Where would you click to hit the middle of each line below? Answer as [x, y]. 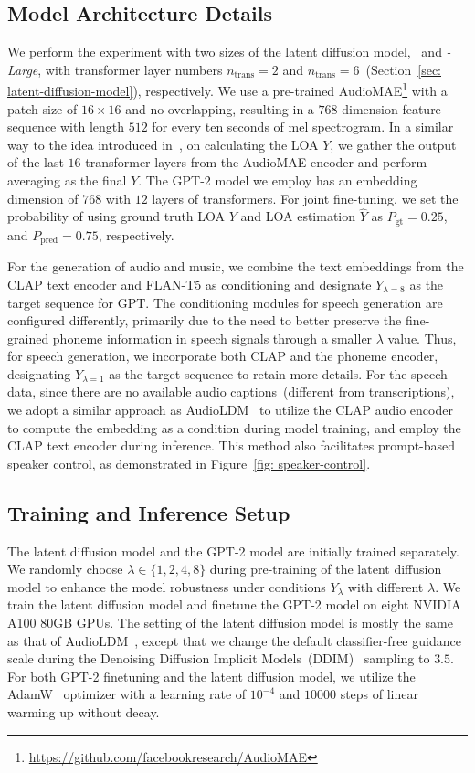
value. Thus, [422, 338]
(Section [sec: [403, 69]
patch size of [42, 108]
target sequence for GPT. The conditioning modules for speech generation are [225, 302]
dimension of [43, 198]
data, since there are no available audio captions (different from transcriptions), [231, 392]
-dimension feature [389, 108]
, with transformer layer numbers [130, 69]
